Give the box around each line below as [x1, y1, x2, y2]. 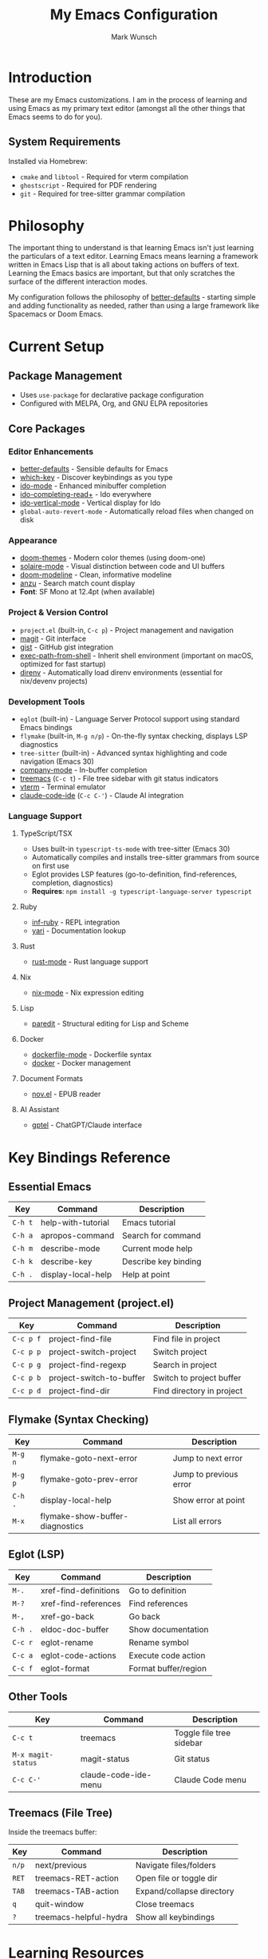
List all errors [172, 1516, 222, 1527]
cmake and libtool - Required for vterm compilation [19, 172, 189, 181]
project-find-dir [49, 1385, 110, 1397]
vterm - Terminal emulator [19, 782, 106, 792]
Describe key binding [122, 1256, 202, 1267]
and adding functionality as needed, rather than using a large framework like [8, 301, 259, 311]
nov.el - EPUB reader [31, 1089, 101, 1099]
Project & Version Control [8, 607, 108, 618]
